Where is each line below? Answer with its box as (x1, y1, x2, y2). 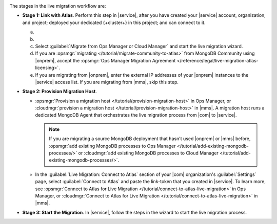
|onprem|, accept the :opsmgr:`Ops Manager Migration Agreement (35, 57, 176, 63)
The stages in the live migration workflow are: (9, 3, 106, 9)
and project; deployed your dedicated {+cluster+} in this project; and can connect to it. (22, 19, 206, 26)
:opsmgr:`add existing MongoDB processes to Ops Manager (49, 143, 176, 149)
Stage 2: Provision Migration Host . (22, 88, 97, 95)
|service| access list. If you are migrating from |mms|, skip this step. (35, 79, 179, 85)
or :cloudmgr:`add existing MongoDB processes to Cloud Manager (78, 150, 219, 156)
